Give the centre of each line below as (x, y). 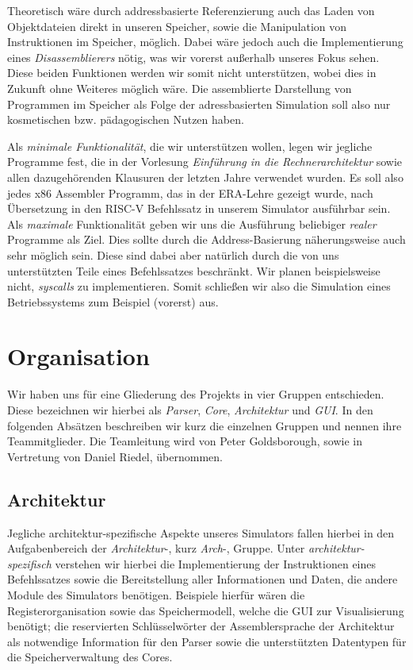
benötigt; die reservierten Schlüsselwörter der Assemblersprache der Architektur (201, 626)
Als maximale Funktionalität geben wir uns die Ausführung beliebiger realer (192, 223)
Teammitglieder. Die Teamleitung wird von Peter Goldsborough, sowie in (185, 441)
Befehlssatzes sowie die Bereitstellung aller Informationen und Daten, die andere (203, 579)
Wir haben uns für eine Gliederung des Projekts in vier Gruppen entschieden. (196, 394)
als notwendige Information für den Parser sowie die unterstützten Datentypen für (207, 641)
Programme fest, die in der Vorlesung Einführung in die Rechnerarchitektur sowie (205, 162)
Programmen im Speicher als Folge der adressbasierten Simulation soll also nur (199, 104)
